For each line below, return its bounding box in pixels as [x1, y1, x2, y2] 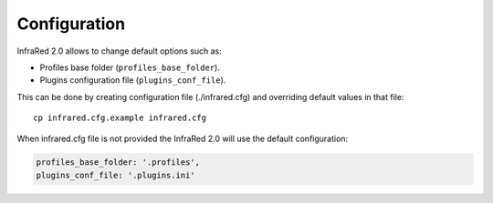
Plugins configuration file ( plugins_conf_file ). [39, 75, 226, 86]
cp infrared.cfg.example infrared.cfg [33, 113, 207, 123]
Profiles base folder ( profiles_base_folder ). [39, 62, 221, 73]
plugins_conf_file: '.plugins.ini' [36, 169, 195, 180]
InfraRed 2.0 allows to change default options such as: [16, 46, 223, 56]
